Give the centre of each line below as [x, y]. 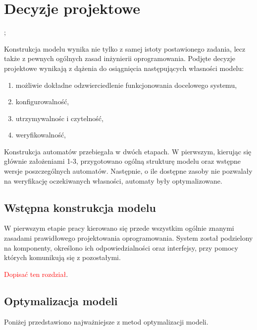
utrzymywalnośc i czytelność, [59, 118]
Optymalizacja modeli [61, 300]
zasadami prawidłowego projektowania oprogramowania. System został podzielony [128, 238]
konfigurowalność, [42, 101]
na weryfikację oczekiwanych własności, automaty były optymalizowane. [113, 180]
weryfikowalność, [41, 135]
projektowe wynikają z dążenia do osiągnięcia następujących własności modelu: [124, 68]
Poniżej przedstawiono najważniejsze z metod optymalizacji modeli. [106, 321]
